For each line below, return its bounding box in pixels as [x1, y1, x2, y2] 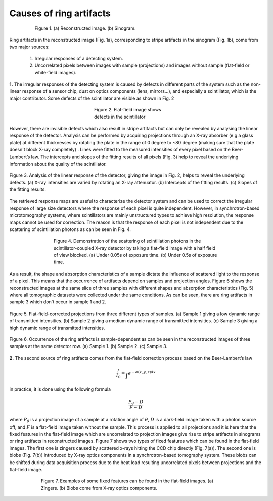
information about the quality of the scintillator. [9, 161, 107, 167]
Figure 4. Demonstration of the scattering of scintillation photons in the [54, 238, 201, 244]
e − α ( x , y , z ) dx [128, 370, 156, 376]
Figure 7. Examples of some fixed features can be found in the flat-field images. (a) [41, 478, 214, 484]
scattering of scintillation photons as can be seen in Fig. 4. [9, 226, 131, 233]
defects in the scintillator [94, 114, 146, 120]
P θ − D [128, 399, 144, 406]
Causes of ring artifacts [9, 8, 111, 19]
